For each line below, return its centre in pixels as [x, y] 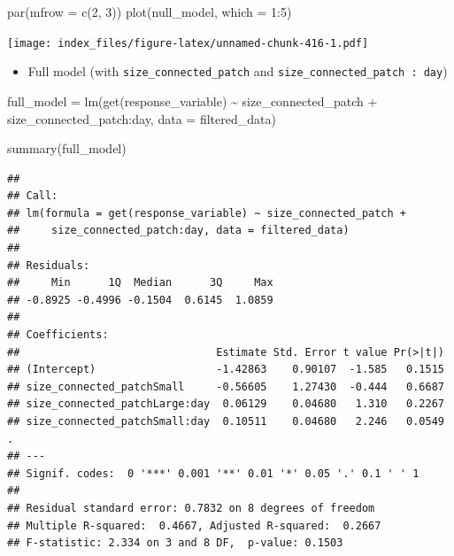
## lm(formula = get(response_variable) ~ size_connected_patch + [207, 213]
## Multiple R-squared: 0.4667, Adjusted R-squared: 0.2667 [194, 525]
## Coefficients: [58, 335]
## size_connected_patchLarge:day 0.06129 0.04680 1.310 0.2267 [226, 404]
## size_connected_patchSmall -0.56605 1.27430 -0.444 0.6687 [226, 386]
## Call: [33, 196]
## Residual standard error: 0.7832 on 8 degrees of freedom [191, 508]
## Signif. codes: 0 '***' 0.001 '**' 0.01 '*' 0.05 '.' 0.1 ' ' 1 [213, 473]
